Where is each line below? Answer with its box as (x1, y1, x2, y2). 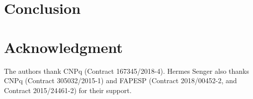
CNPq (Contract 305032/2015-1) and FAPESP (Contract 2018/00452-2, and (4, 75, 237, 86)
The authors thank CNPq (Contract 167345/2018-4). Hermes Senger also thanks (4, 65, 249, 76)
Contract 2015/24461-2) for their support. (4, 85, 132, 95)
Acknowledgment (4, 37, 123, 57)
